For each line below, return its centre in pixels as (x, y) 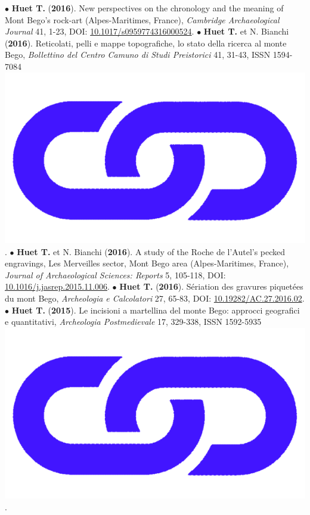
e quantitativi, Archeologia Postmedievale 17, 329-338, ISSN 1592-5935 (133, 322)
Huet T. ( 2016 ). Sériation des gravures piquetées (211, 286)
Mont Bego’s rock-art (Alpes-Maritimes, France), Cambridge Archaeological (142, 19)
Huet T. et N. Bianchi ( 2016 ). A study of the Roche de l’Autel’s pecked (151, 251)
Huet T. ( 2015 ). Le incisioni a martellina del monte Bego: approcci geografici (156, 310)
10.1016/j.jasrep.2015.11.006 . (57, 286)
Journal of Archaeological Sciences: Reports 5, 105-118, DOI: (115, 274)
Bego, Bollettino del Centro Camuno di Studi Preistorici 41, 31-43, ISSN (138, 55)
